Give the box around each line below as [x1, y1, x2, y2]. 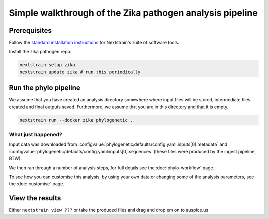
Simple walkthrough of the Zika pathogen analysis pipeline [9, 7, 258, 18]
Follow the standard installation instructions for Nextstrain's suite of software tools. [9, 40, 179, 46]
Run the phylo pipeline [9, 84, 81, 92]
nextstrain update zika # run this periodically [19, 69, 141, 75]
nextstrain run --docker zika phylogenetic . [19, 117, 133, 123]
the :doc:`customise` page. [9, 181, 65, 187]
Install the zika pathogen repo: [9, 49, 72, 55]
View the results [9, 194, 61, 202]
